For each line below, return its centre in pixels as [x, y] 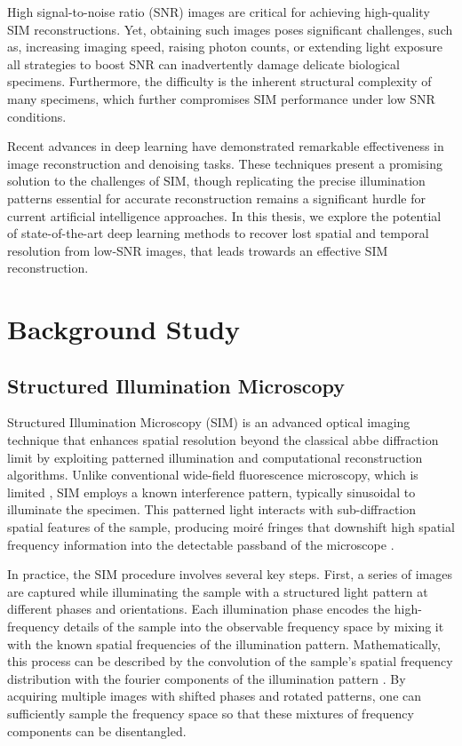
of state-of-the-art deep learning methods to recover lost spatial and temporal [218, 233]
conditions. [37, 116]
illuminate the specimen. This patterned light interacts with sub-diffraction [212, 509]
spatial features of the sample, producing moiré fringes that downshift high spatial [231, 527]
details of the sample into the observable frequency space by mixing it [254, 627]
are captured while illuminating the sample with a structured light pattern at [218, 591]
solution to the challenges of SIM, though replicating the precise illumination [216, 181]
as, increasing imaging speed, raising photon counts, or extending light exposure [225, 47]
